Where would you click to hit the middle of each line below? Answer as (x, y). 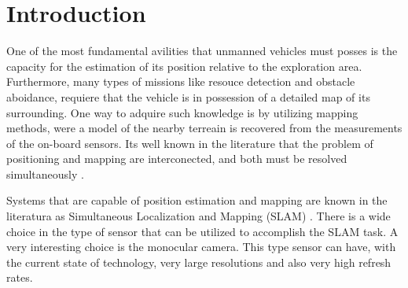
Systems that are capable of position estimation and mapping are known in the (197, 200)
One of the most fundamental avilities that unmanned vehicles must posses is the (202, 51)
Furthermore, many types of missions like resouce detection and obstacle (181, 81)
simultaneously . (45, 174)
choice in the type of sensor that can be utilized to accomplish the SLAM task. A (202, 231)
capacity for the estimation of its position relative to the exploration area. (184, 66)
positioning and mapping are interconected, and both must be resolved (177, 159)
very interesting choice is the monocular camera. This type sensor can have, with (201, 247)
